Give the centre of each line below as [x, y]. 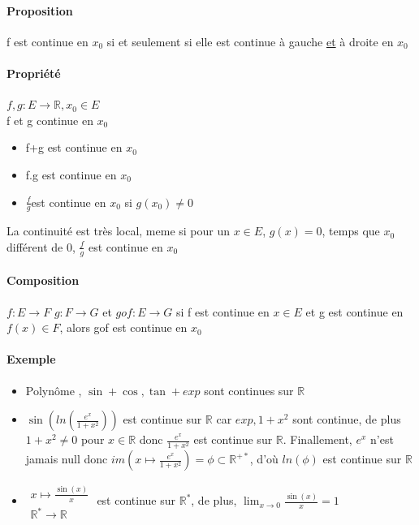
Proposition [40, 10]
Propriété [34, 73]
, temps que [351, 231]
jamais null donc [67, 459]
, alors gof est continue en [123, 327]
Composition [43, 280]
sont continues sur [249, 390]
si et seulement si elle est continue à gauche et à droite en [250, 41]
